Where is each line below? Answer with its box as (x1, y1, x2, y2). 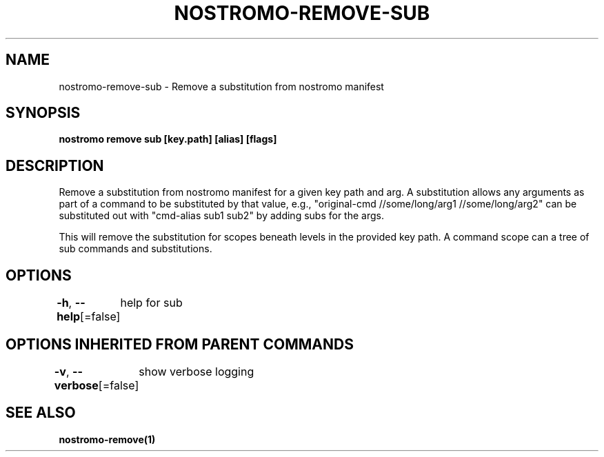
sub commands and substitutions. (59, 243, 212, 255)
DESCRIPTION (6, 156, 104, 174)
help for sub (120, 296, 183, 310)
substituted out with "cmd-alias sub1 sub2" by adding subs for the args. (59, 210, 384, 222)
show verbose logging (139, 364, 254, 378)
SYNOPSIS (6, 104, 81, 122)
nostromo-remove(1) (59, 433, 156, 445)
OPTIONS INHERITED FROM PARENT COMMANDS (6, 335, 354, 353)
